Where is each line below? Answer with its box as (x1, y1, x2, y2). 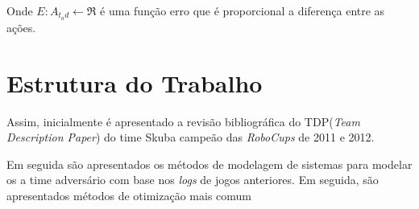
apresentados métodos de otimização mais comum (6, 186, 252, 203)
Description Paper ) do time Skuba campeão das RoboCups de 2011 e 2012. (6, 129, 375, 145)
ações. (6, 18, 36, 35)
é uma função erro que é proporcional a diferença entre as (100, 2, 385, 18)
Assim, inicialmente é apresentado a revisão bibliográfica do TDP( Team (6, 113, 360, 129)
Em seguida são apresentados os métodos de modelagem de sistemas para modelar (6, 155, 413, 172)
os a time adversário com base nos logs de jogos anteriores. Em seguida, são (6, 171, 379, 188)
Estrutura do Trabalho (6, 66, 263, 99)
